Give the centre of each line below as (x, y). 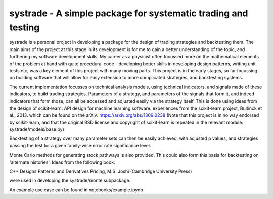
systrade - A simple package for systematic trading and (129, 13)
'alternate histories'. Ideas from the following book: (62, 162)
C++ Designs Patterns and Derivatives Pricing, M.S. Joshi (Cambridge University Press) (101, 171)
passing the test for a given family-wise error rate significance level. (80, 145)
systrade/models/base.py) (37, 129)
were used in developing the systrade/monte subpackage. (70, 181)
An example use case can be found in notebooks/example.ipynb (76, 190)
